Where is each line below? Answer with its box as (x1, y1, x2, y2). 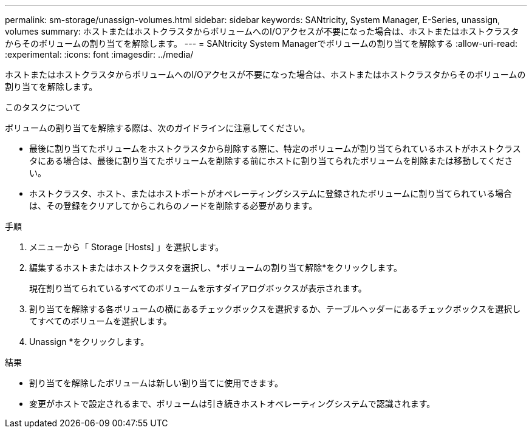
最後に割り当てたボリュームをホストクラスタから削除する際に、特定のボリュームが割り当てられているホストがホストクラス (29, 143, 521, 154)
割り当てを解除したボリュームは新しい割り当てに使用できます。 (29, 378, 283, 388)
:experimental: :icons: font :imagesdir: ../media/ (5, 49, 194, 60)
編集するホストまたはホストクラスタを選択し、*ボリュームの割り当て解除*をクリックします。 (29, 262, 402, 273)
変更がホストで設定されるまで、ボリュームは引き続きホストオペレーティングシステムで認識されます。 (29, 398, 435, 409)
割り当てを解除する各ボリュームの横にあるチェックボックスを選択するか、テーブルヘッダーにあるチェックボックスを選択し (29, 304, 521, 314)
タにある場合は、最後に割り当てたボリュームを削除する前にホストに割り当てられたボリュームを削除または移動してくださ (29, 155, 513, 166)
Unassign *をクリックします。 (29, 336, 149, 347)
